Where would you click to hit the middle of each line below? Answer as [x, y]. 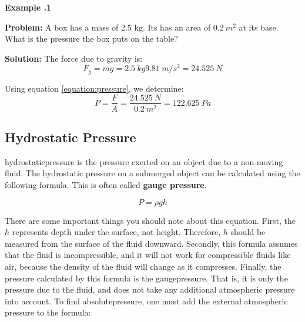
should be [248, 232]
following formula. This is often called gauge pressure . [106, 184]
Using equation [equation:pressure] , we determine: [94, 88]
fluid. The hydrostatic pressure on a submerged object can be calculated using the [152, 173]
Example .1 [28, 7]
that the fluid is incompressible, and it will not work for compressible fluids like [148, 255]
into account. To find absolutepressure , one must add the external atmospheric [146, 301]
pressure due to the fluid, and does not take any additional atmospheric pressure [150, 289]
